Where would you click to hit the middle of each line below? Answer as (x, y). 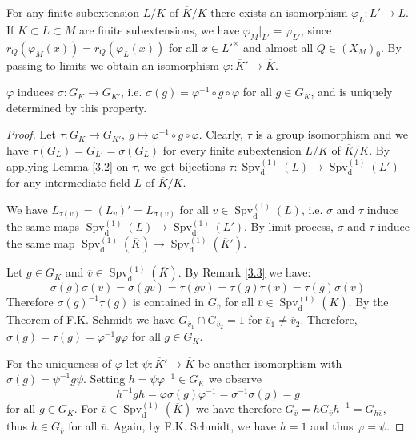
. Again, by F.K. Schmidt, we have (191, 426)
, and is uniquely (352, 92)
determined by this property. (77, 107)
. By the (368, 302)
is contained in (168, 302)
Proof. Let (31, 134)
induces (36, 92)
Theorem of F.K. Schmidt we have (91, 319)
